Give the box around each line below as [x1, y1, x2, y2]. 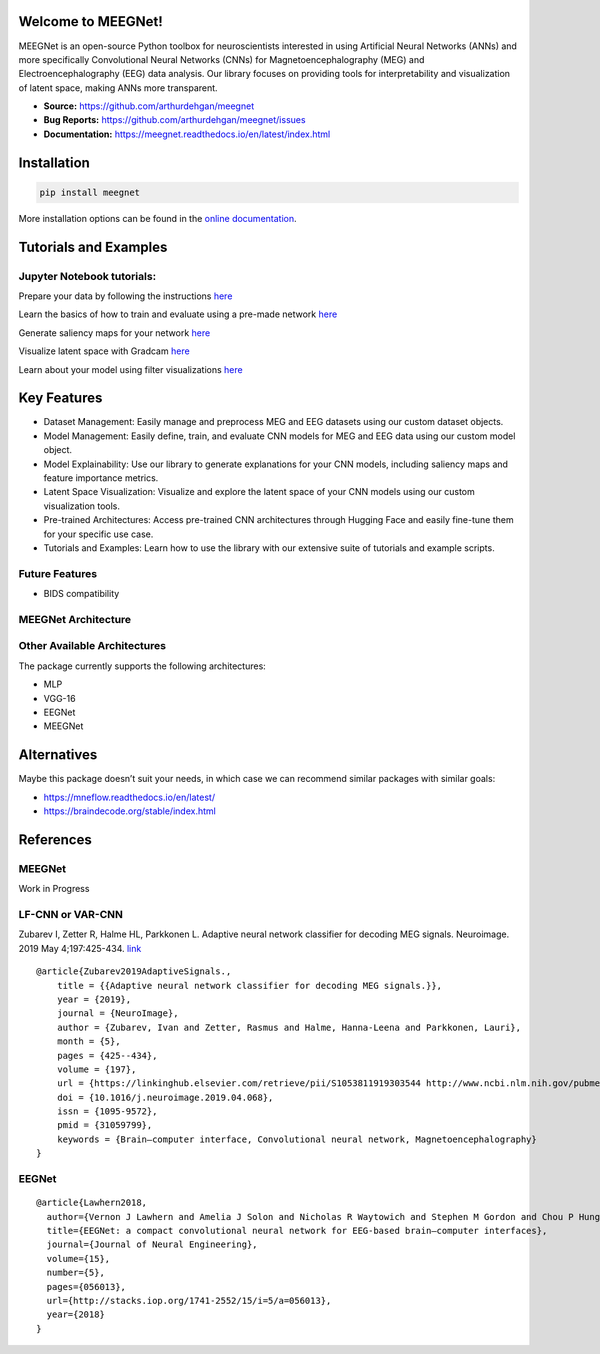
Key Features [18, 390, 103, 407]
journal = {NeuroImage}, [56, 1008, 179, 1019]
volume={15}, [46, 1253, 111, 1264]
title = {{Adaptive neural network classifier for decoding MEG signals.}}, [56, 980, 443, 991]
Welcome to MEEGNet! [18, 13, 164, 30]
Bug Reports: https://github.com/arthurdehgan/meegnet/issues [43, 114, 306, 126]
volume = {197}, [56, 1063, 137, 1075]
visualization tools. [43, 500, 120, 512]
